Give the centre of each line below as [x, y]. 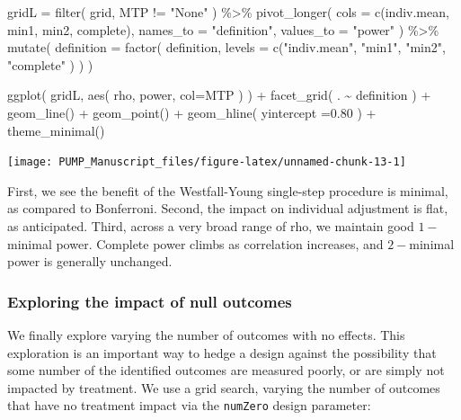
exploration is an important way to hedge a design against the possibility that [222, 352]
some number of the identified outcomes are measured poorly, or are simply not [226, 370]
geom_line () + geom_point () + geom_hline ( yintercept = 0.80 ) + [192, 112]
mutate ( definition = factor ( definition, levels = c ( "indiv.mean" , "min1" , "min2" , [226, 47]
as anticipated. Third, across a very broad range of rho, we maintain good [211, 226]
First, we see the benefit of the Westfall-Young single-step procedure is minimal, [228, 190]
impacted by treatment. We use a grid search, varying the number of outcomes [224, 387]
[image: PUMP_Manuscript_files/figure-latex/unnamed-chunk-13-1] [207, 162]
